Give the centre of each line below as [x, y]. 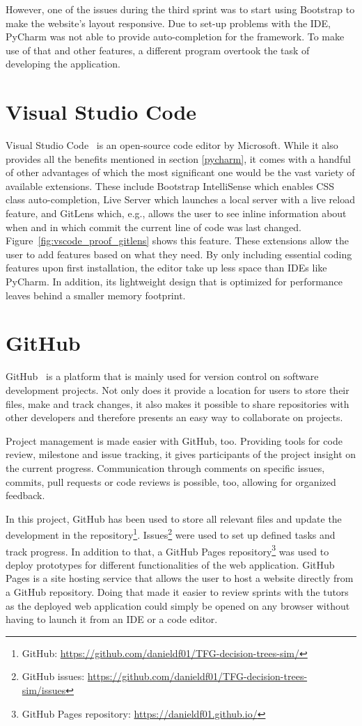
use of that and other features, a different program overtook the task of [158, 50]
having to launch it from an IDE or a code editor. [112, 619]
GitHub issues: [53, 676]
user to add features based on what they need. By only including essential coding [179, 254]
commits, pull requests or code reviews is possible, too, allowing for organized [171, 481]
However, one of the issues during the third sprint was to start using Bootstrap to [180, 9]
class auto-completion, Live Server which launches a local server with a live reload [180, 199]
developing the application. [63, 64]
